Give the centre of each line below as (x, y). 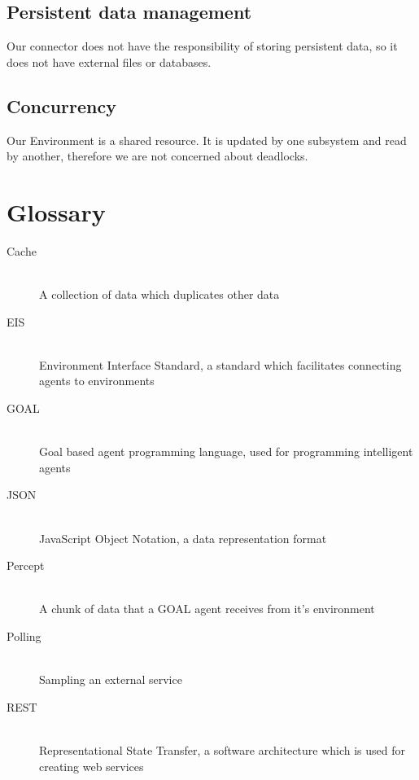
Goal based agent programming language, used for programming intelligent (226, 451)
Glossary (56, 211)
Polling (24, 636)
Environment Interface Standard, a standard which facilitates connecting (220, 364)
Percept (26, 565)
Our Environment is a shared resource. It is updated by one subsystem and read (207, 140)
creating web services (92, 766)
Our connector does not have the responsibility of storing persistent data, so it (202, 46)
